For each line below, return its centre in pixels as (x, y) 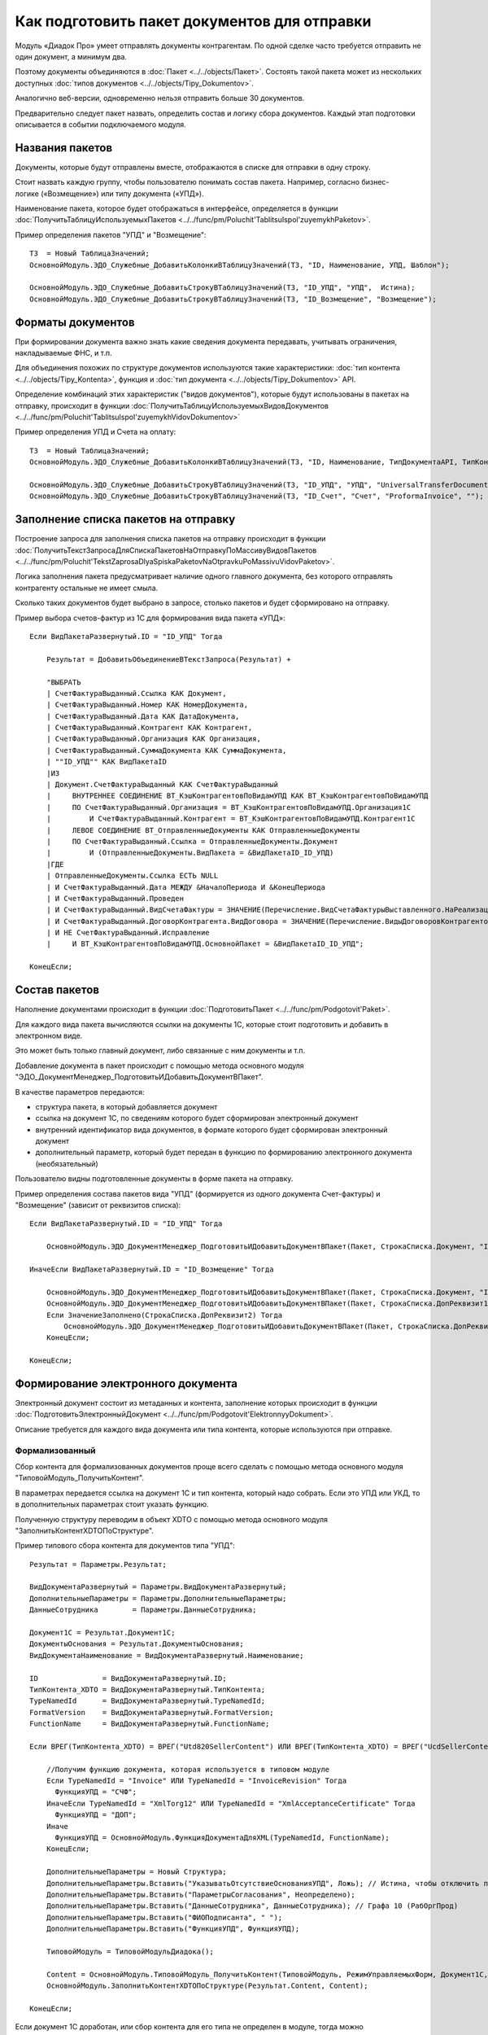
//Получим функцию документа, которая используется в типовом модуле (188, 1769)
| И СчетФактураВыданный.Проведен (115, 898)
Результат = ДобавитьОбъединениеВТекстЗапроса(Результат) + (169, 659)
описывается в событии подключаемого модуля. (100, 124)
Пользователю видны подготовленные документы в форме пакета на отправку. (154, 1179)
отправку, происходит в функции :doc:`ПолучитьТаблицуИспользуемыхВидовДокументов (172, 405)
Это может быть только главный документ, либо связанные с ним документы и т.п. (160, 1051)
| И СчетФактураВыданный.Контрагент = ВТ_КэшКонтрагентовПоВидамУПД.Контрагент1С (231, 819)
